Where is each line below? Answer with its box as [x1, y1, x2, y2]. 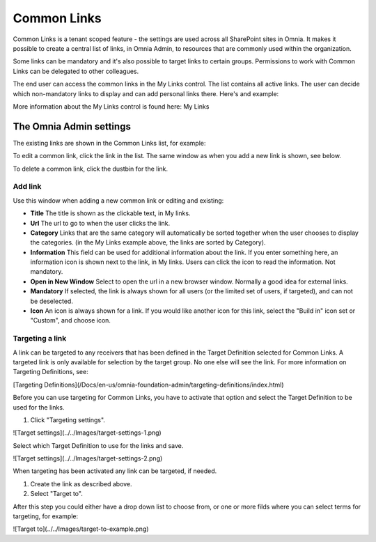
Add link [13, 182, 42, 192]
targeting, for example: [13, 512, 79, 520]
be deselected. [30, 297, 73, 305]
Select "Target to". [30, 490, 83, 498]
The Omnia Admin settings [13, 121, 132, 132]
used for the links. [13, 403, 65, 411]
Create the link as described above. [30, 479, 132, 488]
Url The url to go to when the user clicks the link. [30, 219, 171, 227]
